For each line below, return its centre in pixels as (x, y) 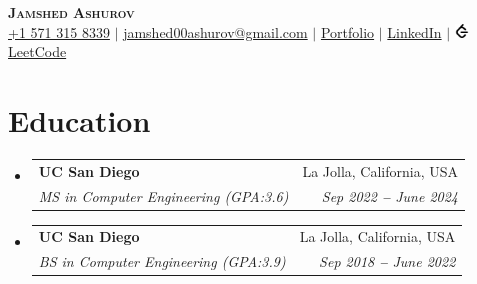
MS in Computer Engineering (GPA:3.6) (163, 195)
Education (79, 119)
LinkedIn (414, 31)
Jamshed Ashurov (71, 12)
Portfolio (347, 31)
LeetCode (37, 51)
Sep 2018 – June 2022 (387, 261)
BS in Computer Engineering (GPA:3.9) (162, 261)
